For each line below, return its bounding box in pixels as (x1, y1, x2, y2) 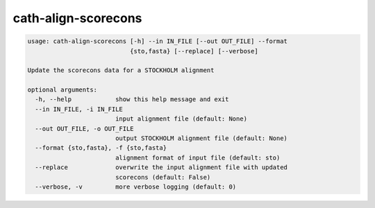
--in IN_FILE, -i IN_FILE (35, 105, 123, 113)
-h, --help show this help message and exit (35, 96, 229, 103)
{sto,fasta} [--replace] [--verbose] (129, 47, 258, 55)
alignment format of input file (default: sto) (115, 153, 281, 162)
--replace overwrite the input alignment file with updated (35, 164, 288, 171)
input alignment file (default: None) (115, 115, 248, 123)
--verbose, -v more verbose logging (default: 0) (35, 183, 237, 191)
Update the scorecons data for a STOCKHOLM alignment (27, 67, 215, 74)
